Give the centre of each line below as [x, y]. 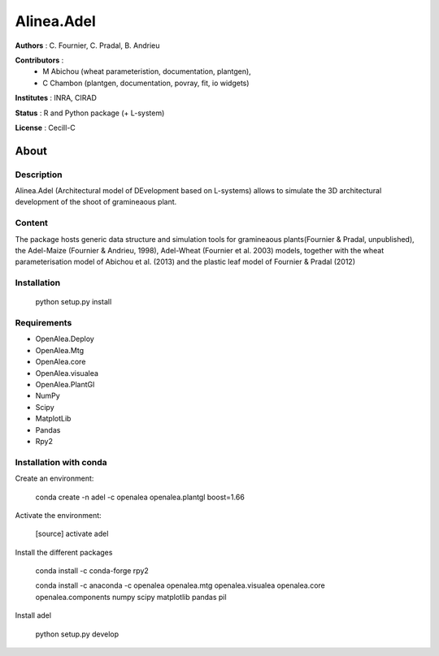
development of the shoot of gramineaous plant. [96, 202]
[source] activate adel [72, 534]
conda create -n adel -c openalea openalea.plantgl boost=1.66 [140, 497]
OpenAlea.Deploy [65, 339]
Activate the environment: [58, 515]
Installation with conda [61, 462]
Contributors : [39, 60]
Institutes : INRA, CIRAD [56, 98]
